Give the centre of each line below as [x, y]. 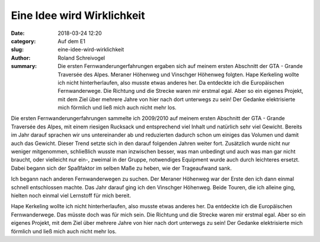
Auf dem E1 [72, 41]
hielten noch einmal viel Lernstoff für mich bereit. [71, 195]
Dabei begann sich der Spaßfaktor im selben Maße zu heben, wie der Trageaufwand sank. [121, 168]
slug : [17, 50]
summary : [24, 66]
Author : [21, 58]
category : [23, 41]
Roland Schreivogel [81, 58]
